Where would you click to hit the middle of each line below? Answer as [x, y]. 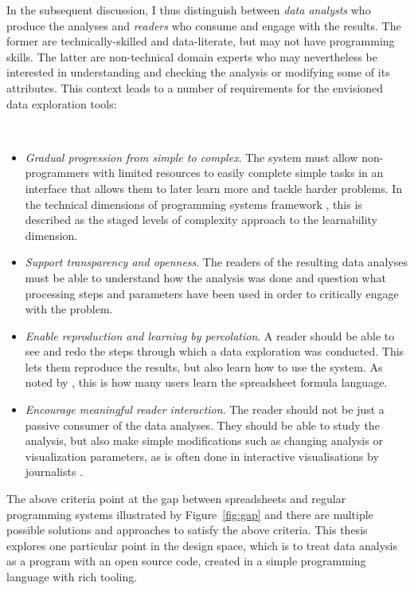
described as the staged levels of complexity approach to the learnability [201, 220]
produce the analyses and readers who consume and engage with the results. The [204, 25]
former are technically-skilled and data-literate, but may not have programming [201, 41]
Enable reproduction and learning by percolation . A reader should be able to [210, 335]
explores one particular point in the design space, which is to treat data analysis [202, 545]
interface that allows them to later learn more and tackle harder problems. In [214, 188]
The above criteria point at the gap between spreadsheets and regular [176, 499]
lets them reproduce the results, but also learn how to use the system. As [204, 366]
